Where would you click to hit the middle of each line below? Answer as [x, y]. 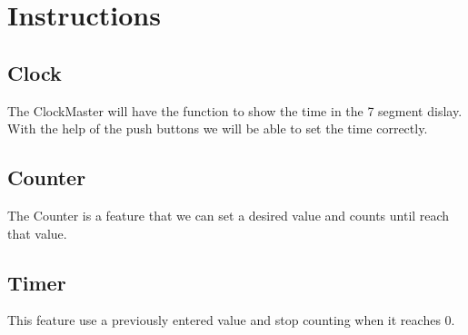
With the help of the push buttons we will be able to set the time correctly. [218, 128]
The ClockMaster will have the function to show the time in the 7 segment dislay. [235, 110]
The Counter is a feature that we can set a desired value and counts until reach [229, 215]
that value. [37, 233]
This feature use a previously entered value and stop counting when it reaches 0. [231, 320]
